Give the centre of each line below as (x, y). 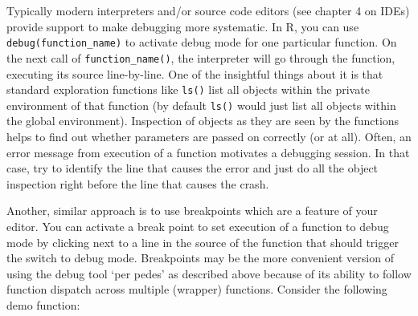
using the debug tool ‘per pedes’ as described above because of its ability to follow (209, 273)
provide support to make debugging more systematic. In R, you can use (183, 26)
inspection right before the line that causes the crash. (138, 183)
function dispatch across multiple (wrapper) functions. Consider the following (197, 289)
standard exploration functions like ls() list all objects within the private (188, 89)
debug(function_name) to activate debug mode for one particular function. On (202, 42)
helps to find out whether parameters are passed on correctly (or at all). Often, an (209, 136)
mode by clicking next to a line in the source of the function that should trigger (203, 242)
